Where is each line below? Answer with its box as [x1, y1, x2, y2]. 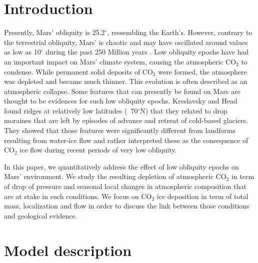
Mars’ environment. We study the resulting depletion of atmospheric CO [4, 171, 226, 181]
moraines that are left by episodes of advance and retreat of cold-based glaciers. [4, 115, 248, 125]
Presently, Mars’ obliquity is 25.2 [4, 27, 105, 37]
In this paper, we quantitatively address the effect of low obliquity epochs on [4, 161, 239, 171]
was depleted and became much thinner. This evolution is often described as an [4, 76, 247, 86]
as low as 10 [4, 46, 41, 57]
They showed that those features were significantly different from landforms [4, 125, 235, 135]
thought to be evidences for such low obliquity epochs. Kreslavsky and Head [4, 95, 237, 106]
